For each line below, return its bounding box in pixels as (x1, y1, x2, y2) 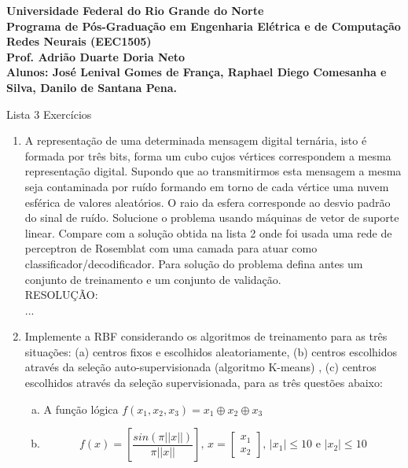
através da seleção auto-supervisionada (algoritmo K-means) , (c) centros (24, 359, 377, 375)
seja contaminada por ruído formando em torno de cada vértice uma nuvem (24, 178, 389, 194)
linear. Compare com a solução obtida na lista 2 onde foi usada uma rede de (24, 224, 392, 241)
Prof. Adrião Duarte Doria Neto (6, 48, 186, 64)
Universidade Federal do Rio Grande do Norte (6, 2, 264, 18)
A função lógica (43, 400, 119, 417)
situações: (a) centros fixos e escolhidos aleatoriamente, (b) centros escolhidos (24, 343, 398, 359)
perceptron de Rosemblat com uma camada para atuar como (24, 240, 318, 256)
